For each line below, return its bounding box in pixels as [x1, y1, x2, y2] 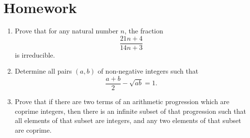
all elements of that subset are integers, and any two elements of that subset [15, 115, 241, 125]
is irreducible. [15, 49, 55, 60]
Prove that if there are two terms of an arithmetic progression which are [15, 96, 230, 107]
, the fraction [124, 26, 163, 36]
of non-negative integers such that [97, 66, 199, 76]
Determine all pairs [15, 66, 72, 76]
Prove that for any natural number [15, 26, 118, 36]
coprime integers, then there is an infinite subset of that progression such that [15, 106, 246, 116]
